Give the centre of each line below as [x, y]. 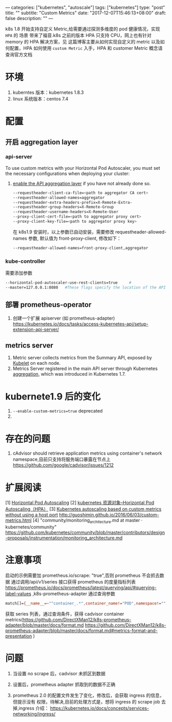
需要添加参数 [19, 273]
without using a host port [32, 515]
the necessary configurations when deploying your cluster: [68, 173]
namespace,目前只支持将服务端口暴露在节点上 [62, 459]
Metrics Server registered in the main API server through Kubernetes [85, 368]
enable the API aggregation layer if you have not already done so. [82, 183]
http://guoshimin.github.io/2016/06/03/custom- [109, 515]
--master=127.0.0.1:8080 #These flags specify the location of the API [86, 287]
